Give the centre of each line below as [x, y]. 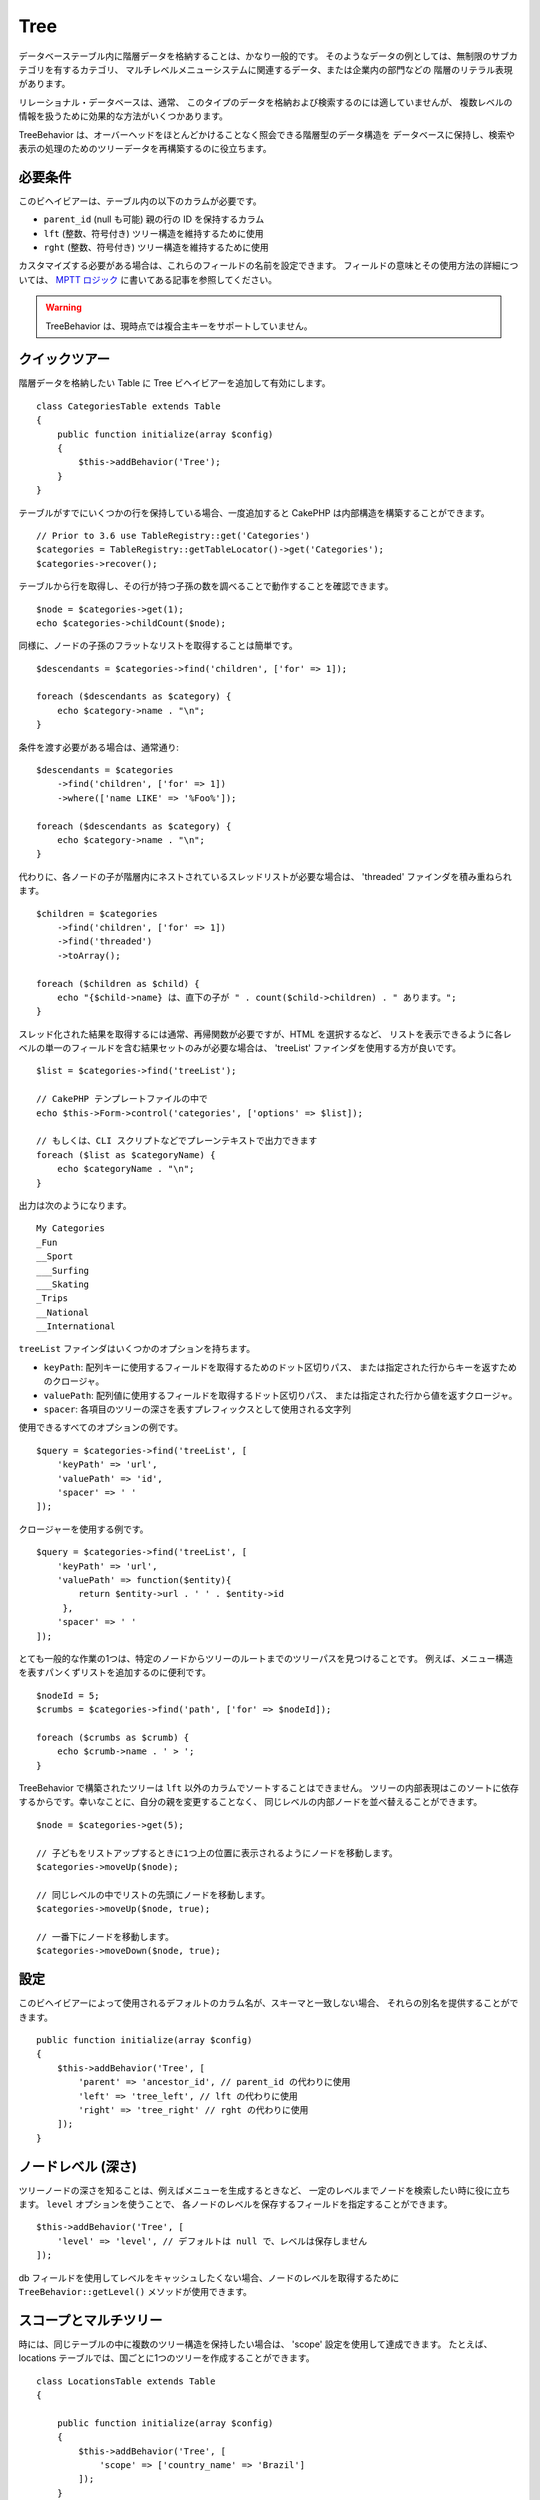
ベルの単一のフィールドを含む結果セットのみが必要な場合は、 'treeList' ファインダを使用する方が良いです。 [240, 1048]
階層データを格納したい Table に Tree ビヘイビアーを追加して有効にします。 [174, 383]
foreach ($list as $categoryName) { [126, 1154]
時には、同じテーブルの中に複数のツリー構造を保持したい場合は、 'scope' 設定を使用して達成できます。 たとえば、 [255, 2344]
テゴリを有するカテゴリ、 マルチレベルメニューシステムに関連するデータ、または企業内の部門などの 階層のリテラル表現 [265, 69]
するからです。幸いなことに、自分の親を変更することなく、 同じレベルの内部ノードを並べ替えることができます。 [250, 1802]
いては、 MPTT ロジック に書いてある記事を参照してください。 [148, 279]
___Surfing [63, 1270]
